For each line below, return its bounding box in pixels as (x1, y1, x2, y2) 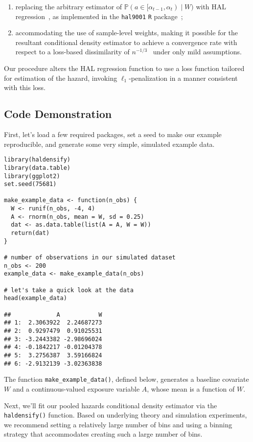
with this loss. (4, 82, 46, 93)
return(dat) (11, 230, 50, 237)
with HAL (196, 1, 227, 11)
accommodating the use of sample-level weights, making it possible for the (15, 27, 238, 38)
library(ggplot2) (4, 172, 60, 180)
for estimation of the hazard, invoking (4, 72, 117, 83)
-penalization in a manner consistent (129, 72, 238, 83)
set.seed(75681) (4, 181, 57, 188)
